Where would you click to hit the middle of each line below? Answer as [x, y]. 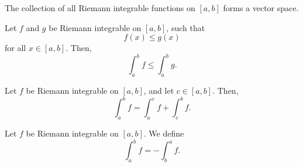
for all [16, 48]
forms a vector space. [261, 8]
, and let [159, 91]
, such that [186, 27]
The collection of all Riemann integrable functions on [100, 8]
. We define [164, 133]
